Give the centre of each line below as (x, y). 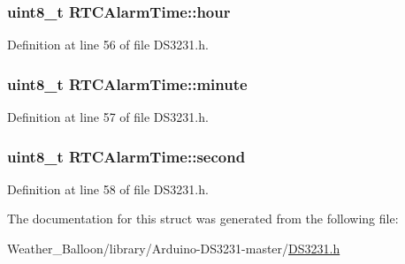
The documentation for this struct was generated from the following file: (203, 219)
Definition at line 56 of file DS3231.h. (108, 45)
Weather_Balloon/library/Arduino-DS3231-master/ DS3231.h (174, 249)
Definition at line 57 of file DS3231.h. (108, 117)
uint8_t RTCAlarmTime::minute (127, 83)
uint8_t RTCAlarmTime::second (126, 156)
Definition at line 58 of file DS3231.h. (108, 189)
